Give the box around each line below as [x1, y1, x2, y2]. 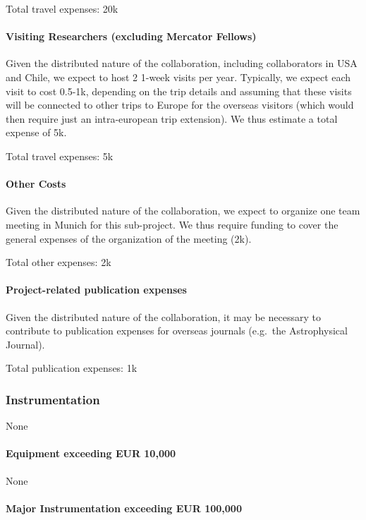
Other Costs [6, 176, 66, 191]
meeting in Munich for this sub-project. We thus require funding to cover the [6, 217, 338, 231]
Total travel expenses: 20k [6, 1, 118, 16]
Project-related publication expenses [6, 282, 187, 297]
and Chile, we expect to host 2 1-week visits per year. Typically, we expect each [6, 69, 351, 84]
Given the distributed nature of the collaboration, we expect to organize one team [6, 203, 360, 218]
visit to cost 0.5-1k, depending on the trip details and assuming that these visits [6, 83, 352, 98]
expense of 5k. [6, 125, 67, 140]
